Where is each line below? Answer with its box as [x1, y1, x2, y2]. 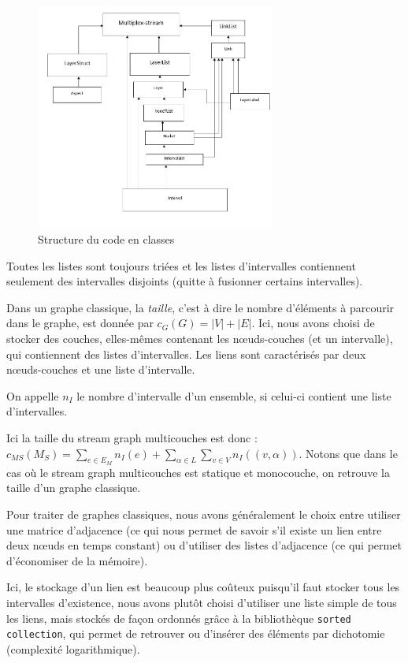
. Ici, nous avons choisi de [251, 315, 375, 331]
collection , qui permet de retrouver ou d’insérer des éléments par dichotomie [6, 625, 385, 642]
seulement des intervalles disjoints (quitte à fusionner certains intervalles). [6, 273, 363, 289]
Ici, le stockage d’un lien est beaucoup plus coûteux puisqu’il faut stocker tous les [6, 579, 400, 595]
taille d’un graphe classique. [6, 479, 141, 496]
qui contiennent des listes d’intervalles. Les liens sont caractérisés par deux [6, 345, 366, 362]
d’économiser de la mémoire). [6, 552, 148, 568]
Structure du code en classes [38, 231, 175, 248]
